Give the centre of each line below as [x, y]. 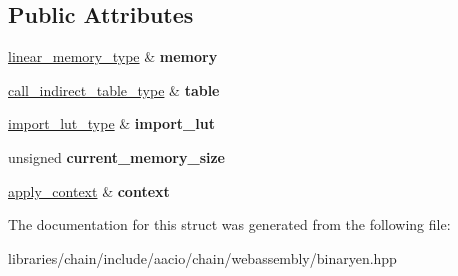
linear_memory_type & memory [113, 56]
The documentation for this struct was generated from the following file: [229, 224]
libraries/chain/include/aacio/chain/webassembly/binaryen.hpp [202, 257]
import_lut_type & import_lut [111, 123]
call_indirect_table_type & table [114, 89]
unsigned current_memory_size [116, 156]
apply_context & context [89, 190]
